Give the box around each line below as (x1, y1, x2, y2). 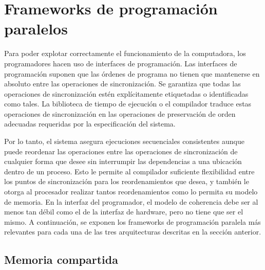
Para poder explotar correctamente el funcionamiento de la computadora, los (4, 48, 246, 59)
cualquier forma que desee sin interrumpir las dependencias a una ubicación (4, 156, 242, 167)
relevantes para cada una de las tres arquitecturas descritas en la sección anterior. (4, 226, 261, 237)
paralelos (4, 18, 68, 39)
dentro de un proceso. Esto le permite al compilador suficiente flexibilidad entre (4, 166, 255, 176)
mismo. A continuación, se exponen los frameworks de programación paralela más (4, 216, 261, 227)
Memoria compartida (4, 251, 118, 267)
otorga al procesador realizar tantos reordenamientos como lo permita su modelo (4, 186, 258, 197)
